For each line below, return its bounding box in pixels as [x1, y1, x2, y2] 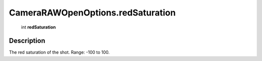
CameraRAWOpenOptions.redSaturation [9, 7, 176, 18]
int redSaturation [21, 24, 56, 30]
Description [9, 37, 46, 45]
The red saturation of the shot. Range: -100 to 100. [9, 49, 110, 55]
